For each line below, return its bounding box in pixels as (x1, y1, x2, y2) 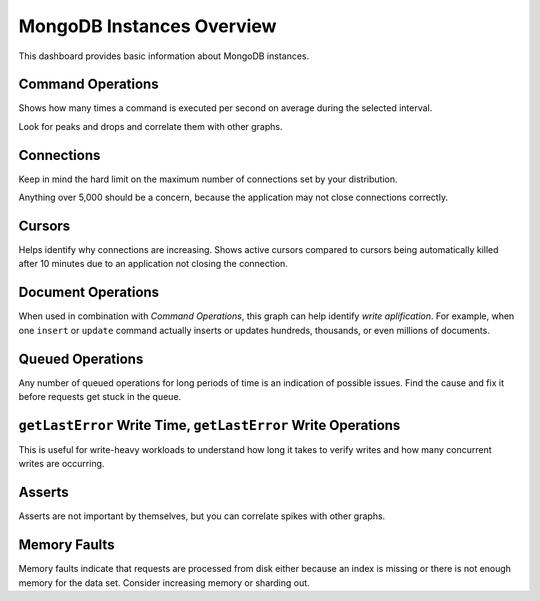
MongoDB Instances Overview (18, 15, 277, 37)
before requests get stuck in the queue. (18, 391, 182, 403)
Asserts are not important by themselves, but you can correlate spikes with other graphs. (18, 510, 386, 522)
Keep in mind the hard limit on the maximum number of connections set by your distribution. (18, 173, 399, 185)
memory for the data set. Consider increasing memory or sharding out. (18, 576, 310, 589)
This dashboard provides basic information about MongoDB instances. (18, 50, 310, 62)
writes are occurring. (18, 458, 105, 470)
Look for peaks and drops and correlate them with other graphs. (18, 120, 283, 132)
